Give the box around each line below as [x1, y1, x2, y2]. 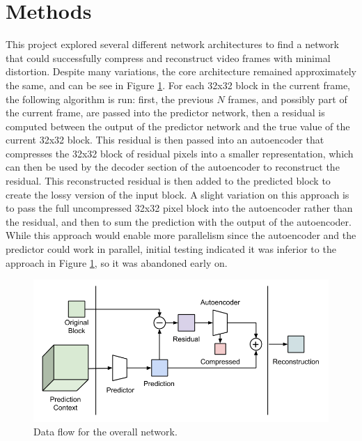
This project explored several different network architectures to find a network [6, 37, 339, 52]
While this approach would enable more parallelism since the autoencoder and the [6, 228, 356, 242]
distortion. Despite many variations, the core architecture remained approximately [6, 64, 356, 79]
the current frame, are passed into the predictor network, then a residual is [6, 105, 325, 120]
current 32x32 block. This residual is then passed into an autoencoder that [6, 132, 324, 147]
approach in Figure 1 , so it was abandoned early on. [6, 255, 228, 270]
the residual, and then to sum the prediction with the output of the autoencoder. [6, 214, 352, 229]
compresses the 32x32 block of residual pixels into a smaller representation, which [6, 146, 354, 160]
